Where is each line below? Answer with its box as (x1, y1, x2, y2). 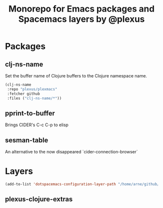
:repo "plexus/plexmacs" (7, 87, 57, 91)
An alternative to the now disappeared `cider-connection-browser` (5, 149, 138, 155)
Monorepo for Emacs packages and (8, 3, 155, 15)
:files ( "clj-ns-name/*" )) (7, 96, 62, 101)
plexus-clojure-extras (5, 195, 73, 204)
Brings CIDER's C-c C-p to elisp (5, 122, 69, 128)
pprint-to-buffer (5, 109, 55, 117)
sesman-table (5, 136, 49, 144)
